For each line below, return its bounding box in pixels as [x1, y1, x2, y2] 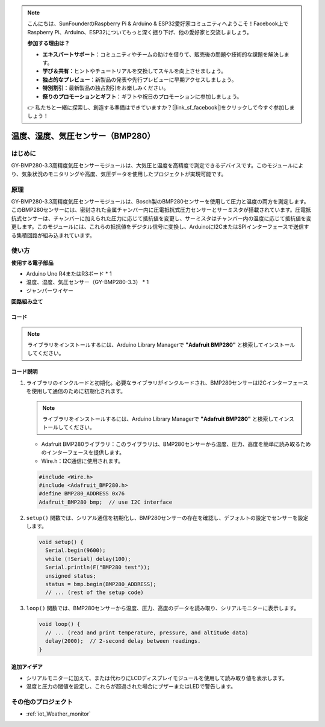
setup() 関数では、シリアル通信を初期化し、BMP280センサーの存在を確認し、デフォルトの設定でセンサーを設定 [26, 514, 309, 521]
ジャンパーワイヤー [26, 286, 73, 294]
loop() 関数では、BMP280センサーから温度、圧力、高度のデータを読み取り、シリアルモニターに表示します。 [26, 605, 300, 612]
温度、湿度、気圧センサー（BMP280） [11, 131, 156, 141]
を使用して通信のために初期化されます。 [26, 388, 126, 395]
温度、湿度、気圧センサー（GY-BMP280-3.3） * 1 [26, 279, 149, 286]
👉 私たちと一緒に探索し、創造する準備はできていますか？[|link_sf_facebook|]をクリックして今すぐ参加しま [27, 104, 295, 111]
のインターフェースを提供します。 [41, 449, 125, 456]
